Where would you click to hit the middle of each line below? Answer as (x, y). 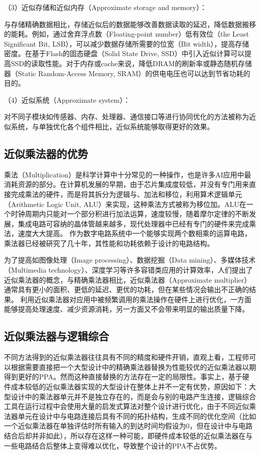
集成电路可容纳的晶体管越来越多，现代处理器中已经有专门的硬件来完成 (133, 223)
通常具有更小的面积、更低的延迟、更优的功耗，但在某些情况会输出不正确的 (126, 289)
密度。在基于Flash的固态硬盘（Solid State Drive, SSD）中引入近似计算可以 (124, 53)
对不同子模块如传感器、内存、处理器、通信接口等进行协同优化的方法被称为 (126, 117)
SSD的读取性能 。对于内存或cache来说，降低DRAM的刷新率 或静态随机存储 (131, 63)
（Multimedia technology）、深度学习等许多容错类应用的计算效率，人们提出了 (128, 270)
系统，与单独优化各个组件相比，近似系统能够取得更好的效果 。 (112, 126)
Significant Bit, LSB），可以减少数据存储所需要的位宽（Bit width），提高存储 (127, 43)
